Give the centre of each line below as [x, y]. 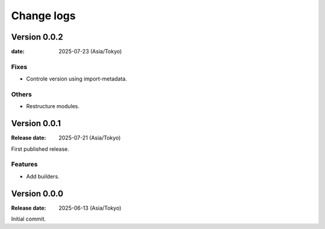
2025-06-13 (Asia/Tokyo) [90, 208]
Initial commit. [29, 219]
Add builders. [43, 176]
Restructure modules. [53, 106]
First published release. [40, 149]
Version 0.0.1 [36, 124]
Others [22, 94]
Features [24, 164]
